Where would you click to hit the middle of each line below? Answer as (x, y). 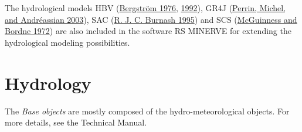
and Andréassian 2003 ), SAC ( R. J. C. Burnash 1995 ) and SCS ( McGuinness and (151, 19)
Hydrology (48, 82)
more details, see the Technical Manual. (76, 122)
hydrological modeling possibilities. (67, 42)
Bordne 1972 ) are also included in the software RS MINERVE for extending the (148, 31)
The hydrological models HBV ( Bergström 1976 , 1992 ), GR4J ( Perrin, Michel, (145, 8)
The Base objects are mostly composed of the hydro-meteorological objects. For (147, 111)
